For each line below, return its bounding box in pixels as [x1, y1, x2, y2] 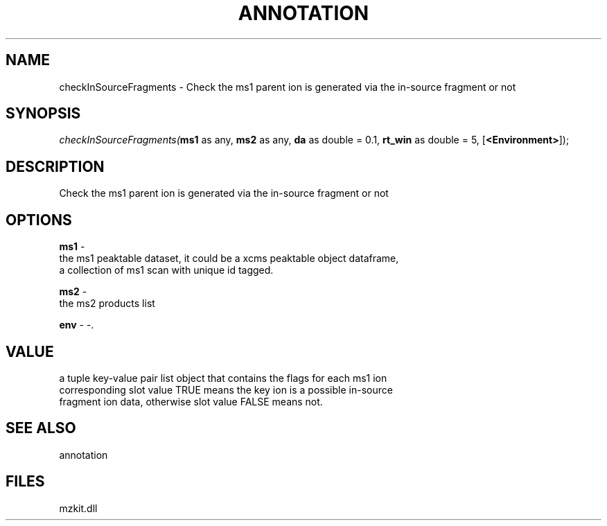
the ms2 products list [59, 297, 155, 310]
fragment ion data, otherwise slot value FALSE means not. [59, 395, 323, 407]
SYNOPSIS [6, 105, 81, 123]
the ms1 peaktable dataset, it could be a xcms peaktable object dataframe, [59, 252, 399, 265]
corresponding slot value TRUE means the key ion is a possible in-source [59, 383, 393, 396]
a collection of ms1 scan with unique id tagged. [59, 264, 274, 277]
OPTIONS [6, 211, 72, 229]
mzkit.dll [59, 502, 98, 514]
